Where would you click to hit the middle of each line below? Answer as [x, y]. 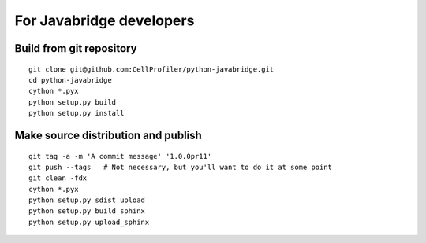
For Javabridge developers [105, 20]
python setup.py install [77, 113]
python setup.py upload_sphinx [89, 222]
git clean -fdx [58, 178]
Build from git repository [76, 48]
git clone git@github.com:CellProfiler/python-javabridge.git [151, 69]
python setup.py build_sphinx [87, 211]
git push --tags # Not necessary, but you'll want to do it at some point [181, 167]
